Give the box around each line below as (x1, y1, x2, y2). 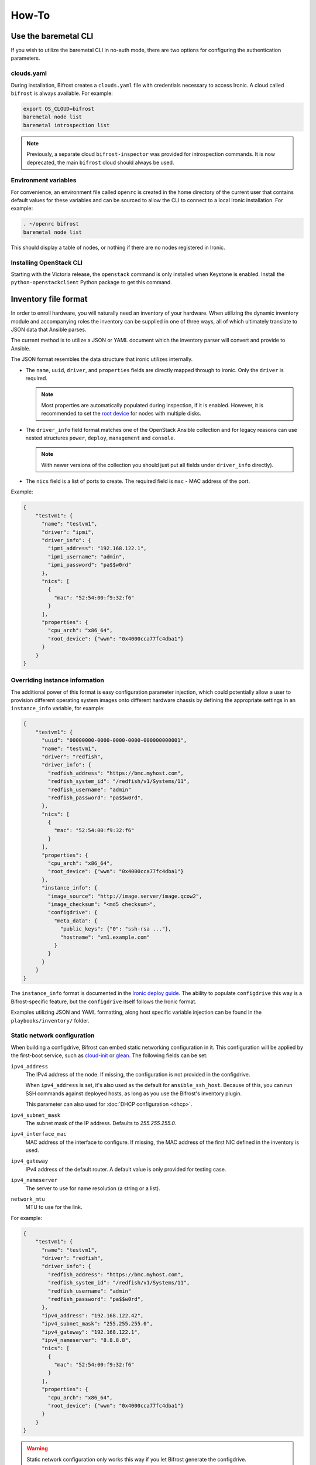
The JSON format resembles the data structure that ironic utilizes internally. (11, 356, 193, 363)
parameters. (11, 54, 40, 62)
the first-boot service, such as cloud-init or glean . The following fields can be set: (11, 1052, 208, 1059)
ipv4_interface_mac (11, 1131, 67, 1137)
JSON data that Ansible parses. (11, 326, 87, 333)
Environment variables (11, 176, 77, 185)
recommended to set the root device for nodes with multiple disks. (41, 410, 202, 417)
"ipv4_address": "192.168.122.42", (42, 1312, 144, 1318)
